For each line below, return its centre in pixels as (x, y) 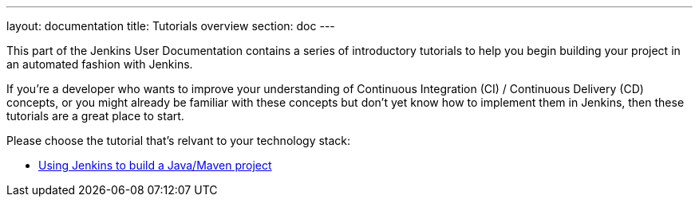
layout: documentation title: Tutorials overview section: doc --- (171, 26)
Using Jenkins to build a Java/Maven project (155, 165)
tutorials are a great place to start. (95, 116)
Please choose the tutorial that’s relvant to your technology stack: (179, 141)
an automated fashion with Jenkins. (100, 64)
